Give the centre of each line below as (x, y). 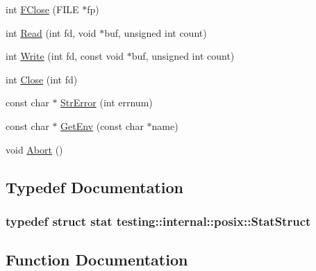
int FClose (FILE (42, 9)
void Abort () (34, 149)
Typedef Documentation (94, 187)
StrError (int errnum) (107, 102)
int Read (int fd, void (51, 32)
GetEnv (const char (102, 125)
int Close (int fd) (42, 79)
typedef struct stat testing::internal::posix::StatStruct (158, 221)
